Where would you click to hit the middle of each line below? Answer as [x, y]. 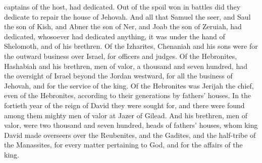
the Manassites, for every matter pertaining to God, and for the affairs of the [123, 145]
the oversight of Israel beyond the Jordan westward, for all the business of [118, 76]
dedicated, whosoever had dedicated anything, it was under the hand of [115, 36]
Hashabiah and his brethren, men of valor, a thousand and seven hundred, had [126, 66]
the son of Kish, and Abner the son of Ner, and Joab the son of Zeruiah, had [123, 26]
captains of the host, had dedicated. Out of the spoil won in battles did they [122, 7]
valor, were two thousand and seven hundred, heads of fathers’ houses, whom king [131, 125]
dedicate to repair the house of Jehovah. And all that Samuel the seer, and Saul [127, 16]
